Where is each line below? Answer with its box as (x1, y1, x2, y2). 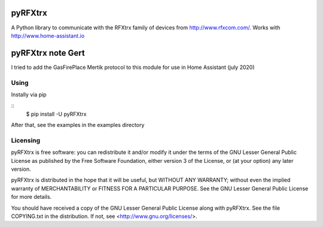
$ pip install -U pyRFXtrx (26, 110, 87, 117)
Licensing (11, 136, 41, 144)
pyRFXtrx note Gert (11, 48, 85, 58)
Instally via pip (11, 90, 47, 98)
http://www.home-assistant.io (11, 32, 85, 39)
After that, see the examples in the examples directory (11, 122, 145, 129)
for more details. (11, 193, 52, 201)
